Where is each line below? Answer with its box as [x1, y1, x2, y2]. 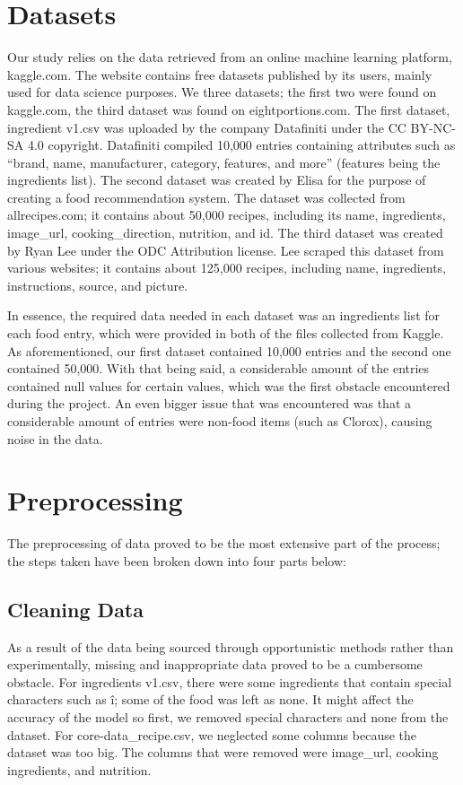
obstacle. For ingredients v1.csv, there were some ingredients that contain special [7, 672, 452, 691]
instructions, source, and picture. [7, 275, 188, 294]
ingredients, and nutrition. [7, 760, 152, 779]
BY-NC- [410, 118, 456, 136]
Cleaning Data [7, 595, 144, 623]
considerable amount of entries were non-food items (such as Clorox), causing [7, 412, 432, 430]
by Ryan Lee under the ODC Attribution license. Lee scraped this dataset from [7, 240, 444, 259]
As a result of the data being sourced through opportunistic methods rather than [7, 637, 454, 656]
